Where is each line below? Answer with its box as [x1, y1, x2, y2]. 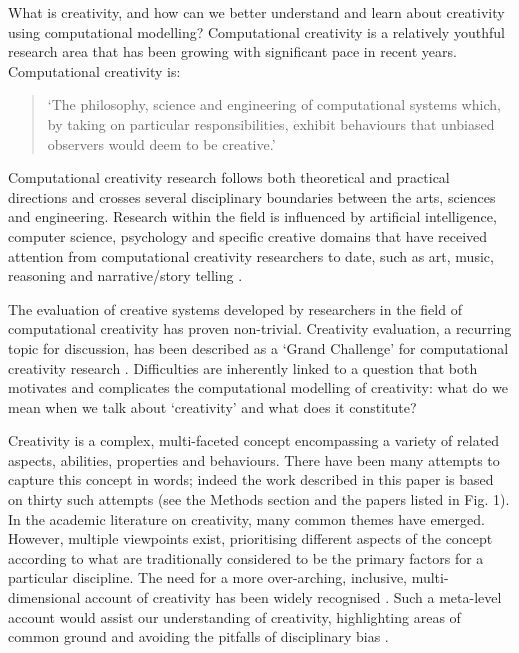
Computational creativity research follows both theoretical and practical [8, 167, 450, 188]
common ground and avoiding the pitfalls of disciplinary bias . [8, 626, 389, 647]
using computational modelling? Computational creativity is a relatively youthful [8, 21, 505, 42]
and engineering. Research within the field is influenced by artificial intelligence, [8, 206, 497, 227]
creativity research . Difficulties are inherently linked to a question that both [8, 357, 478, 378]
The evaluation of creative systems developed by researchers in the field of [8, 298, 462, 319]
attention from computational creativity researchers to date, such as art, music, [8, 245, 494, 266]
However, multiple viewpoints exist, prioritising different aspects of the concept [8, 528, 493, 549]
